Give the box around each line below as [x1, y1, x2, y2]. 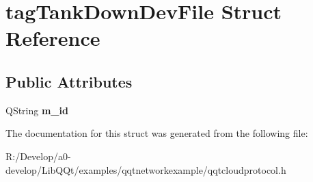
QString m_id [5, 103, 68, 117]
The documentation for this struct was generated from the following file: [5, 126, 308, 140]
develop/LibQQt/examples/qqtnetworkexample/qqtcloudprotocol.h [5, 162, 286, 177]
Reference [5, 24, 100, 52]
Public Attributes [5, 70, 133, 92]
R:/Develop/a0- [5, 148, 71, 163]
